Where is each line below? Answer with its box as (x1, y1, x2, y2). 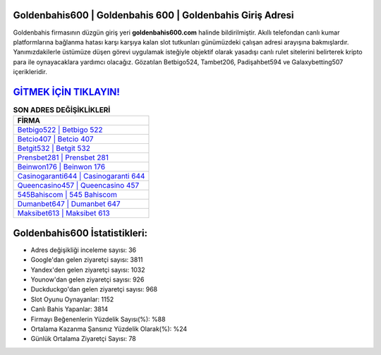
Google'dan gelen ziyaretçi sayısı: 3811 (30, 255, 143, 264)
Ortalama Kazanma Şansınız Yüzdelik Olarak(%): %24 (30, 325, 188, 333)
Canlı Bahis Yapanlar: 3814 (30, 305, 109, 313)
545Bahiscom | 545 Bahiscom (17, 190, 118, 200)
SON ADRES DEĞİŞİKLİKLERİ (13, 105, 111, 115)
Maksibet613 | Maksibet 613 (17, 208, 110, 218)
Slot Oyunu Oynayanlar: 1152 (30, 295, 114, 303)
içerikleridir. (13, 68, 47, 76)
